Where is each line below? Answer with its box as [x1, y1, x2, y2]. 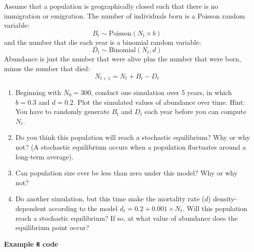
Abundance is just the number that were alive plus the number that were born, [4, 54, 241, 64]
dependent [15, 203, 46, 213]
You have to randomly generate [15, 106, 109, 116]
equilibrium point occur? [15, 222, 89, 233]
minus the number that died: [4, 63, 90, 73]
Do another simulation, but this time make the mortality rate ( [15, 194, 205, 204]
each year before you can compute [145, 106, 247, 116]
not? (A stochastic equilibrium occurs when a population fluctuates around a [15, 141, 246, 152]
